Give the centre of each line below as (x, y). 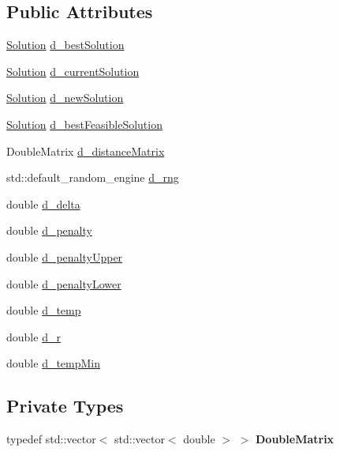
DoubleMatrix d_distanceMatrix (86, 151)
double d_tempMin (54, 363)
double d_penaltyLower (64, 283)
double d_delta (43, 203)
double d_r (34, 336)
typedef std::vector (51, 439)
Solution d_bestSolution (65, 45)
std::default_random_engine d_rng (93, 177)
